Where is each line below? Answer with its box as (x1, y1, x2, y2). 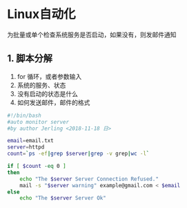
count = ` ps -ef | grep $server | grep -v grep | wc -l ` (7, 150, 150, 158)
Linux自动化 (7, 6, 76, 22)
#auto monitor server (7, 118, 70, 125)
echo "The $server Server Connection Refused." (19, 176, 159, 182)
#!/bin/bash (7, 112, 41, 119)
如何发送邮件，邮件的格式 (17, 98, 90, 106)
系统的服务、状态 (17, 81, 66, 89)
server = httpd (7, 144, 45, 151)
